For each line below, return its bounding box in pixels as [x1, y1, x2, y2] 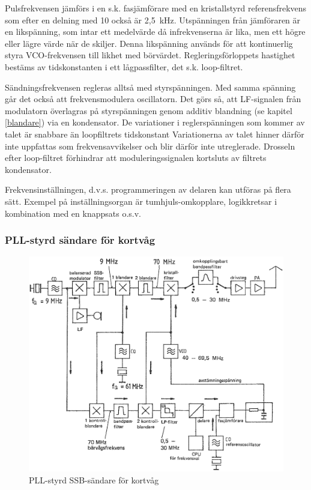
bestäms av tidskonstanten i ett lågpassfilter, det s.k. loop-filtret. [5, 60, 243, 73]
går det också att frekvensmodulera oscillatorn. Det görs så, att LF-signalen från [5, 92, 301, 105]
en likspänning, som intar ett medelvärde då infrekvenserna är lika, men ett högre [5, 25, 306, 38]
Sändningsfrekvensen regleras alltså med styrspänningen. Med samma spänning [5, 80, 296, 93]
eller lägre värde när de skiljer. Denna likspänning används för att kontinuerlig [5, 37, 293, 49]
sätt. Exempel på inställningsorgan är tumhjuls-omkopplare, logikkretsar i [5, 195, 277, 207]
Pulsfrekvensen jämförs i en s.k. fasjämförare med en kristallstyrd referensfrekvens [5, 2, 307, 14]
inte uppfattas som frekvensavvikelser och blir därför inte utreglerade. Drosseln [5, 139, 295, 152]
